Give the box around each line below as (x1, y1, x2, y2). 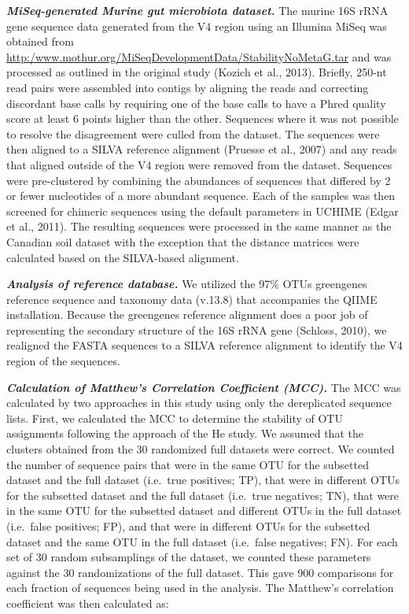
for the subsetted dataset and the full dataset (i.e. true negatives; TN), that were (6, 486, 400, 503)
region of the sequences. (6, 353, 120, 369)
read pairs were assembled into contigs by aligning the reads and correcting (6, 79, 369, 95)
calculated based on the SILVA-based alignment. (6, 249, 239, 265)
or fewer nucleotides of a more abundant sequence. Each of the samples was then (6, 187, 396, 204)
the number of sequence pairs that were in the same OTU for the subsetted (6, 456, 369, 472)
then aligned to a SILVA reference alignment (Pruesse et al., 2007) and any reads (6, 141, 397, 157)
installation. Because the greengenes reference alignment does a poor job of (6, 306, 368, 323)
